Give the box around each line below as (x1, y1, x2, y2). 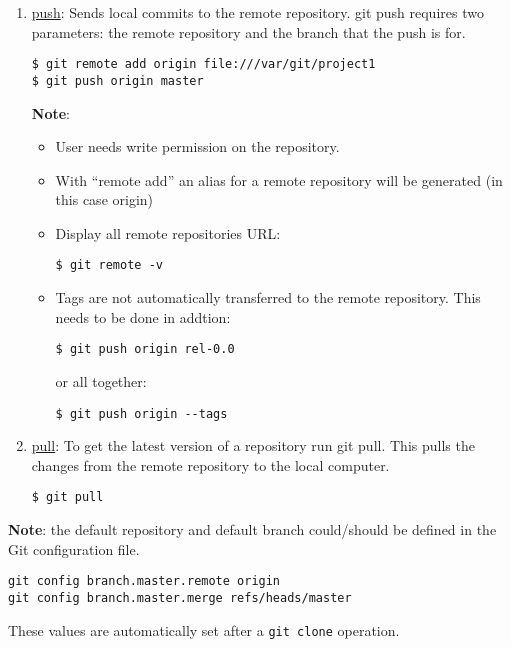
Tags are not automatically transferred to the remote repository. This (55, 287, 481, 308)
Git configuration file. (8, 538, 140, 559)
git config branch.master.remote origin (8, 574, 281, 589)
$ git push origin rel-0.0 (55, 342, 235, 357)
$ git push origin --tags (55, 406, 228, 421)
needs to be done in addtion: (55, 306, 231, 327)
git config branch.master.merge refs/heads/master (8, 590, 352, 605)
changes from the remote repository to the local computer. (31, 454, 390, 475)
